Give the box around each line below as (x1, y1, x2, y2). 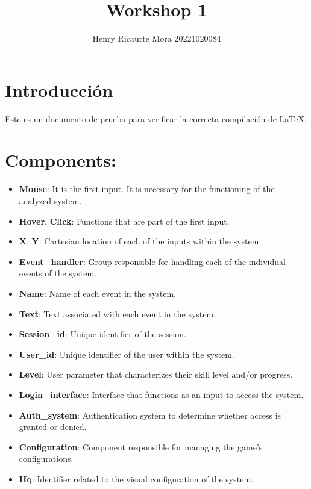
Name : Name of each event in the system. (19, 287, 177, 299)
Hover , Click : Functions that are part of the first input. (19, 214, 230, 227)
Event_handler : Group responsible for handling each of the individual (19, 255, 286, 267)
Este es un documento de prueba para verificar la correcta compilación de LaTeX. (5, 112, 307, 125)
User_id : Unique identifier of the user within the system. (19, 347, 234, 360)
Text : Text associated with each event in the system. (19, 307, 216, 320)
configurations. (19, 452, 74, 465)
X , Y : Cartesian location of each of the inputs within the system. (19, 235, 262, 248)
